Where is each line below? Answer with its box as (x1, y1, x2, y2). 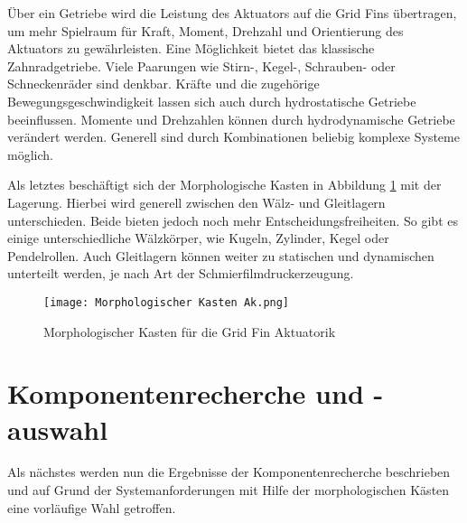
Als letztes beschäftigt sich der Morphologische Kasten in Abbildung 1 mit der (7, 175, 442, 194)
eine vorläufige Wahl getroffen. (7, 498, 176, 517)
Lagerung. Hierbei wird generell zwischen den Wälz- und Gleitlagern (7, 192, 386, 211)
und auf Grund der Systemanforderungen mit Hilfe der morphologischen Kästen (7, 481, 450, 500)
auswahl (7, 410, 108, 447)
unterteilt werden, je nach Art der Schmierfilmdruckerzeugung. (7, 264, 354, 283)
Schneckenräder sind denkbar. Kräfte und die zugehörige (7, 74, 320, 93)
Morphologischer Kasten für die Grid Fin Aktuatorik (43, 322, 336, 341)
